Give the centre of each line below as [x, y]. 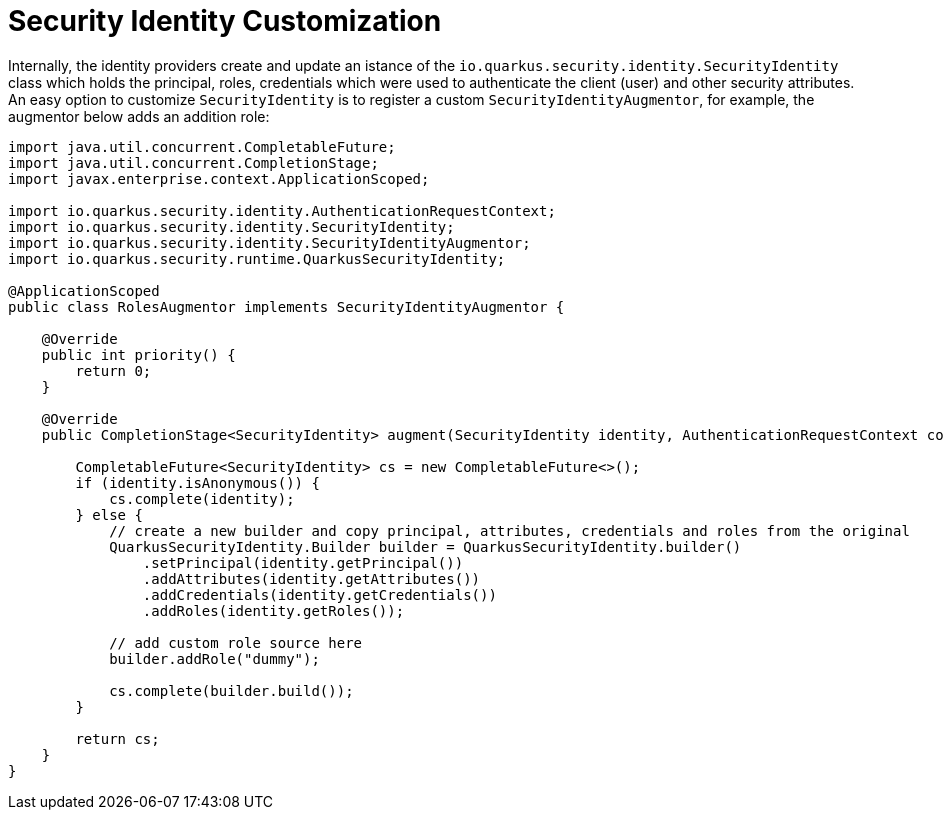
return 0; [113, 370]
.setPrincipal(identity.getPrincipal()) [303, 562]
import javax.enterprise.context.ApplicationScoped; [219, 178]
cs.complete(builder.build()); [231, 690]
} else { [109, 514]
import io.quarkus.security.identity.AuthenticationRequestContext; [282, 210]
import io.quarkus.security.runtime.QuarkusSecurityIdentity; [257, 258]
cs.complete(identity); [202, 498]
